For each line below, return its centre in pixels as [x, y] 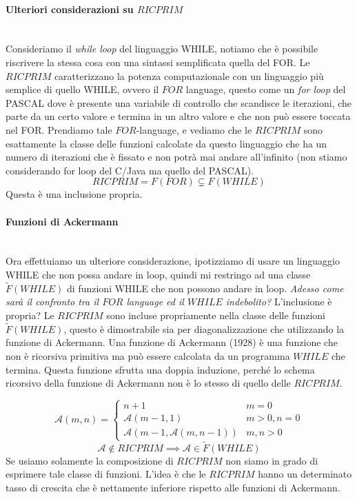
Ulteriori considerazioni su [70, 9]
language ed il [155, 302]
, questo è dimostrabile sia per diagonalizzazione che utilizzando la [204, 328]
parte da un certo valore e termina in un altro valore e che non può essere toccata [178, 116]
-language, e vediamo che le [194, 129]
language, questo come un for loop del [266, 89]
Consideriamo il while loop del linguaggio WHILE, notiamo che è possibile [162, 49]
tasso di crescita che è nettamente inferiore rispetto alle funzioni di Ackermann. [173, 487]
